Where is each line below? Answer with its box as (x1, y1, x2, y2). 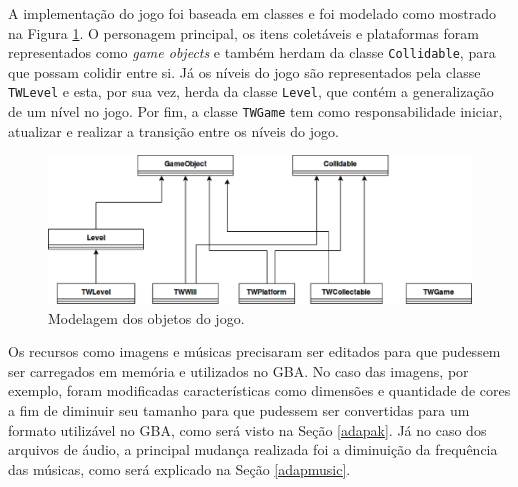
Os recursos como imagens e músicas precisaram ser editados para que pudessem (8, 341, 501, 362)
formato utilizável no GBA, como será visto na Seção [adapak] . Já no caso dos (8, 419, 487, 440)
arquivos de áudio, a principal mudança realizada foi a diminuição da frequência (8, 439, 498, 460)
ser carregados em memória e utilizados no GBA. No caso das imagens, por (8, 360, 469, 381)
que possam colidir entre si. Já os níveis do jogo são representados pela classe (8, 61, 481, 82)
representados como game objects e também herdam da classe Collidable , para (8, 42, 496, 63)
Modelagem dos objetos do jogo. (48, 307, 245, 328)
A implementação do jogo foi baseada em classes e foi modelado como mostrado (8, 3, 497, 23)
